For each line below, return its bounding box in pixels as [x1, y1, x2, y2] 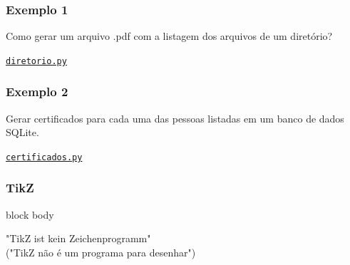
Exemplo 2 [6, 83, 68, 100]
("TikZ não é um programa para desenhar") [6, 244, 196, 259]
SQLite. [6, 125, 39, 140]
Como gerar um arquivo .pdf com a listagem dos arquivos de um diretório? [6, 28, 333, 43]
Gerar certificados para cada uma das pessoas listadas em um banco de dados [6, 110, 344, 125]
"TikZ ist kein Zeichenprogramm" [6, 231, 151, 246]
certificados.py [6, 152, 83, 162]
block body [6, 207, 54, 222]
